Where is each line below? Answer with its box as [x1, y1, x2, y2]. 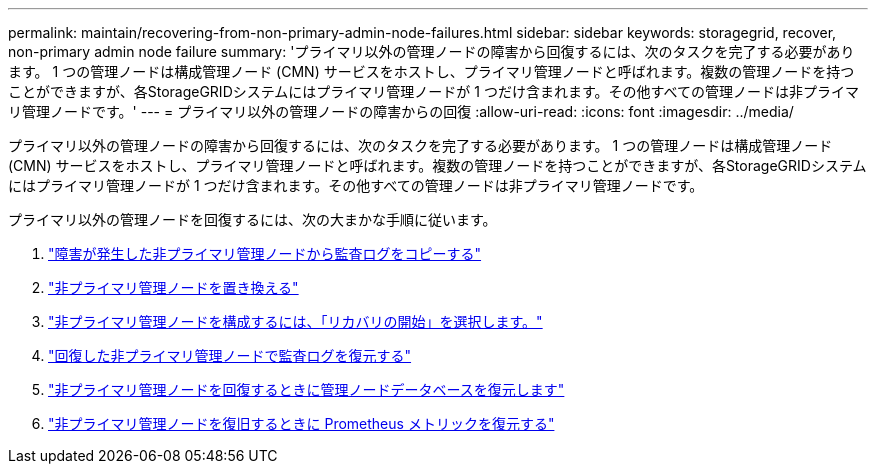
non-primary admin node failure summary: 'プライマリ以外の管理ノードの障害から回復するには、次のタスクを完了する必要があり [8, 43, 855, 60]
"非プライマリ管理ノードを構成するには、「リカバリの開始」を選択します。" [48, 313, 543, 330]
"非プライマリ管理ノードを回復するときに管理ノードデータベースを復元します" [48, 381, 565, 398]
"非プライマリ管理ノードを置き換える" [48, 279, 299, 296]
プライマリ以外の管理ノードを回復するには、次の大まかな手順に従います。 [8, 211, 497, 228]
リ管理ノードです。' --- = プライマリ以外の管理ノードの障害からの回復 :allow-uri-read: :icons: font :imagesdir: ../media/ [8, 103, 794, 120]
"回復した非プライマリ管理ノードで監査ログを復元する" [48, 347, 412, 364]
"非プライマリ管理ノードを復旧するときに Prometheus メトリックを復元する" [48, 415, 555, 432]
